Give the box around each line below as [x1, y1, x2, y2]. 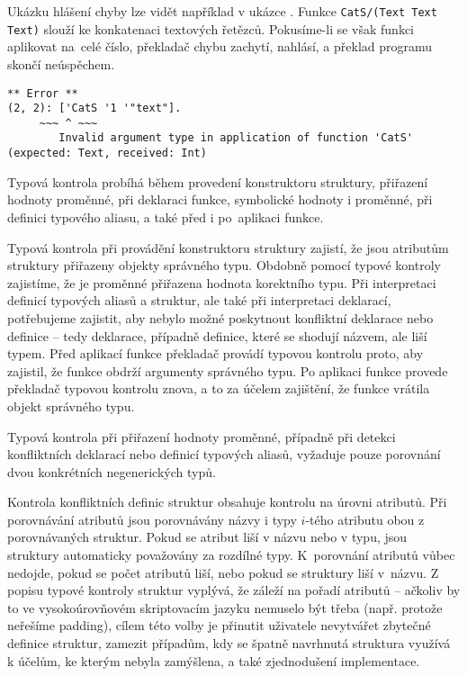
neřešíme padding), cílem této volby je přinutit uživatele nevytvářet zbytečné [7, 616, 431, 635]
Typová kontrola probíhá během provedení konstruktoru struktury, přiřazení [7, 172, 428, 191]
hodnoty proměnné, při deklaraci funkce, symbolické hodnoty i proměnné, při [7, 190, 433, 209]
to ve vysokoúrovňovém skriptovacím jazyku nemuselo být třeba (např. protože [7, 598, 443, 617]
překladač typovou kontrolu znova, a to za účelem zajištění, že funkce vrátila [7, 379, 430, 398]
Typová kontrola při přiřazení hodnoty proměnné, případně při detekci [7, 427, 396, 446]
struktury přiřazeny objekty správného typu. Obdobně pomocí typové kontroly [7, 256, 441, 275]
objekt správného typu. [7, 396, 135, 415]
